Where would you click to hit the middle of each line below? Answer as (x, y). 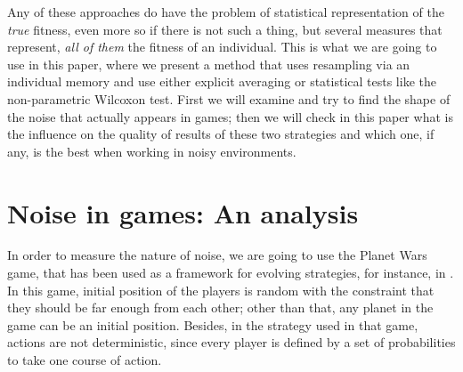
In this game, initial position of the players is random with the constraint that (221, 290)
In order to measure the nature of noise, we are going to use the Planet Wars (217, 255)
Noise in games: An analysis (183, 212)
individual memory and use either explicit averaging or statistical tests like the (222, 81)
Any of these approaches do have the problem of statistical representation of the (226, 12)
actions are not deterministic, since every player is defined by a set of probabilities (231, 342)
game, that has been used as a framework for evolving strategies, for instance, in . (231, 273)
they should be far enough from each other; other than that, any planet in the (220, 307)
